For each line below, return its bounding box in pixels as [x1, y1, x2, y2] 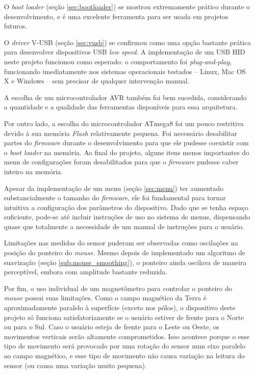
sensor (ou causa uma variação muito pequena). [4, 360, 147, 370]
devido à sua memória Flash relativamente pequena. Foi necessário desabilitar [4, 128, 237, 138]
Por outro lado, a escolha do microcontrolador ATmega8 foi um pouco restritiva [4, 118, 244, 128]
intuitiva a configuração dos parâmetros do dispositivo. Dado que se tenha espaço [4, 202, 249, 212]
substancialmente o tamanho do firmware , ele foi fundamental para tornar [4, 192, 226, 203]
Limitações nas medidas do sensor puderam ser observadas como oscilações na [4, 238, 238, 248]
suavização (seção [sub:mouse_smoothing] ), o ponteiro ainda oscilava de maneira [4, 257, 247, 267]
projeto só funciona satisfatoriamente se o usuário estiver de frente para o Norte [4, 312, 244, 322]
